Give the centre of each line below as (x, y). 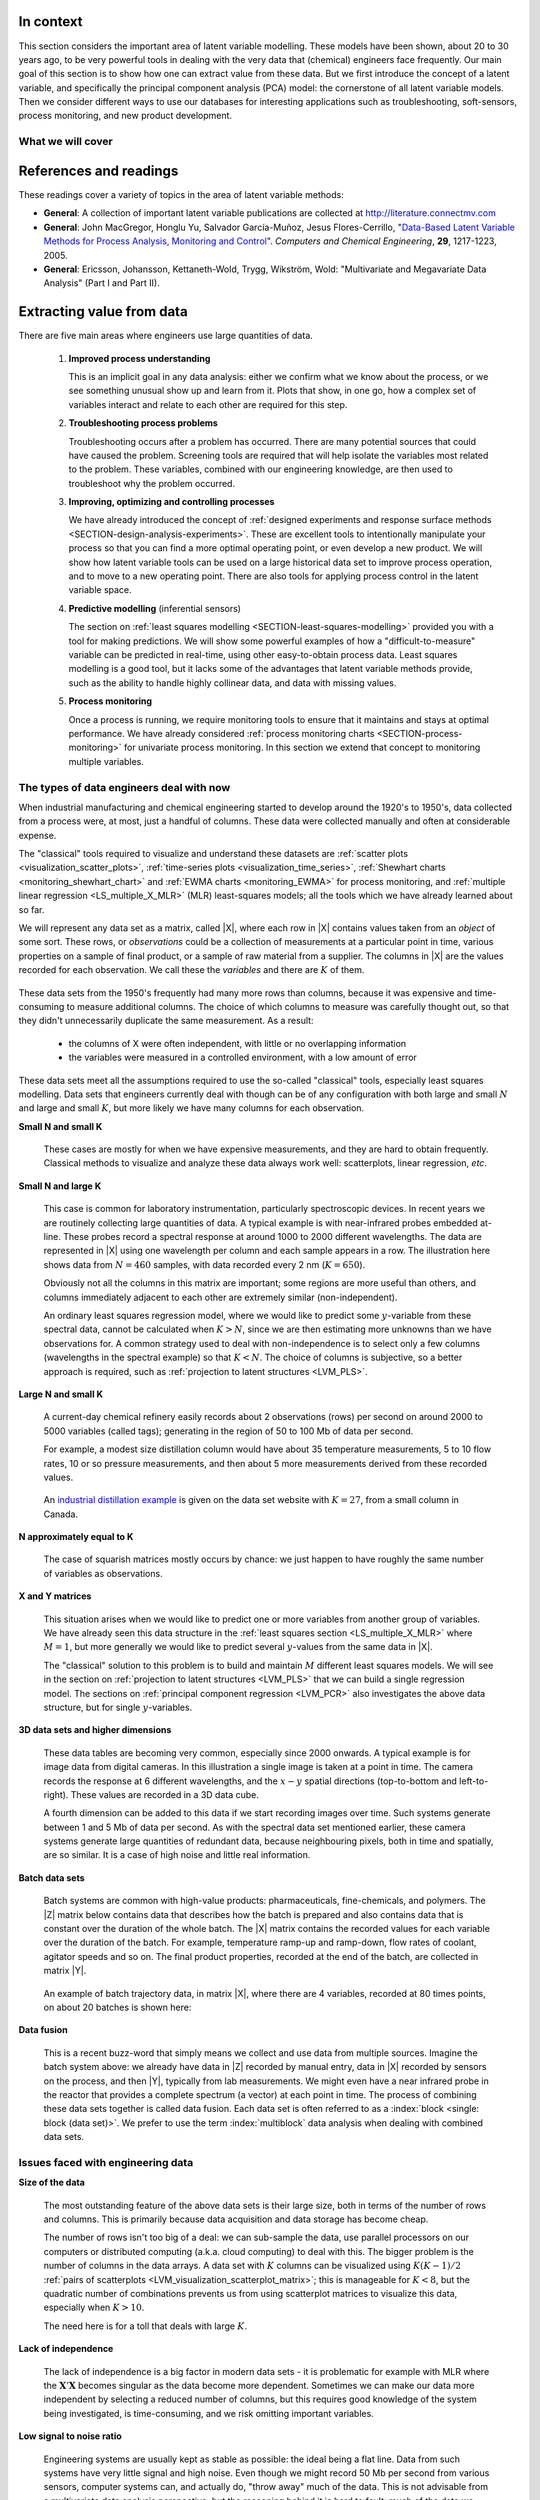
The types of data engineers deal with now (124, 787)
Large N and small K (61, 1394)
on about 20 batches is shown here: (117, 2007)
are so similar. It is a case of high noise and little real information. (177, 1855)
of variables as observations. (103, 1573)
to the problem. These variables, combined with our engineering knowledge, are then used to (261, 469)
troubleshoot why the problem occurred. (151, 483)
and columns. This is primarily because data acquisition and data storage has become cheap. (236, 2219)
